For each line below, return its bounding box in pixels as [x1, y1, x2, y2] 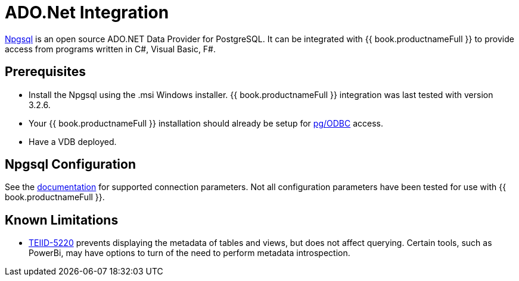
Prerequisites [5, 64, 86, 80]
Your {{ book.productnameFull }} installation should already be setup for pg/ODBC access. [29, 118, 383, 128]
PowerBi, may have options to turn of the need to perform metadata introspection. [29, 248, 350, 258]
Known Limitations [5, 212, 119, 228]
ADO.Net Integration [5, 2, 169, 23]
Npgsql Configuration [5, 157, 136, 172]
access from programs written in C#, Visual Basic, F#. [5, 43, 216, 54]
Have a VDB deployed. [29, 136, 117, 147]
